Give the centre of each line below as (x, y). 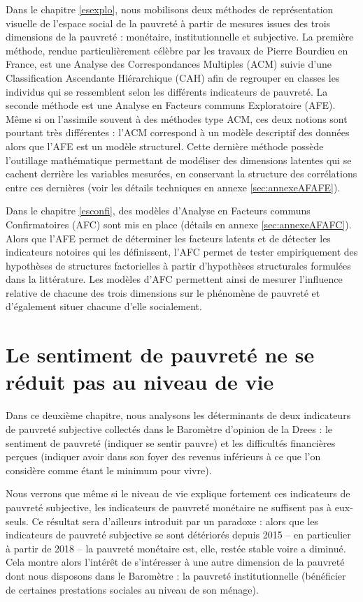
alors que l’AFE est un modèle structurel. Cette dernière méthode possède (165, 146)
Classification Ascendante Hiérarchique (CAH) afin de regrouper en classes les (173, 77)
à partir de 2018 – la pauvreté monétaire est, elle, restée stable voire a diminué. (176, 548)
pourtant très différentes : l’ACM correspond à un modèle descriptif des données (178, 132)
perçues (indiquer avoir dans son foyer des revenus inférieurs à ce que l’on (163, 456)
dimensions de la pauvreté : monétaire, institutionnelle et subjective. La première (180, 37)
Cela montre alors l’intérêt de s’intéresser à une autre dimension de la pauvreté (175, 562)
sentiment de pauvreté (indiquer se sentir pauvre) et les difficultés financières (171, 442)
